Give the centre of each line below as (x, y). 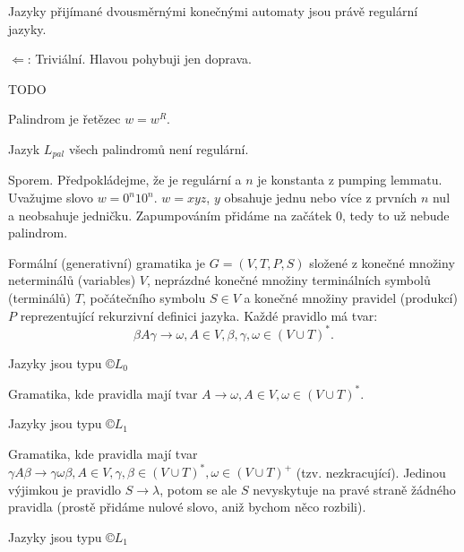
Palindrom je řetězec (64, 119)
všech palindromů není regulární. (159, 148)
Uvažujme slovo (51, 198)
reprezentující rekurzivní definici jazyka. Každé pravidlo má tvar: (199, 315)
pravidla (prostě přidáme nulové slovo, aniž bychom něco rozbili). (187, 507)
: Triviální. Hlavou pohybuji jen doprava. (139, 59)
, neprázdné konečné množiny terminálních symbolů (288, 280)
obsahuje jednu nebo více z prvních (321, 198)
